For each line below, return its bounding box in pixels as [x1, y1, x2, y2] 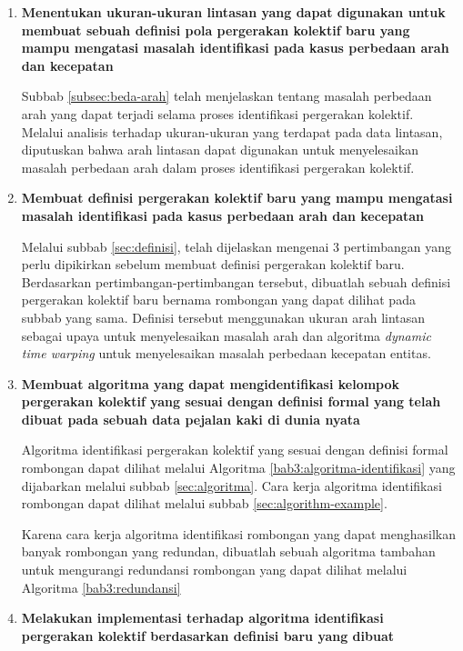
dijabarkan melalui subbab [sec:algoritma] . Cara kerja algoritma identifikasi [21, 476, 442, 495]
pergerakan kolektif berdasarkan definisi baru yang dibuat [21, 626, 395, 645]
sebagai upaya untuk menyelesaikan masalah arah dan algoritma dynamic [21, 325, 431, 345]
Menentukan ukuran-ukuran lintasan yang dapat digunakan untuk [21, 3, 446, 21]
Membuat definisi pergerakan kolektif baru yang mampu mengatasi [21, 188, 453, 207]
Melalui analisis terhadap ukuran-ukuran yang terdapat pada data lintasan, [21, 122, 443, 141]
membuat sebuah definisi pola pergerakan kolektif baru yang [21, 20, 410, 39]
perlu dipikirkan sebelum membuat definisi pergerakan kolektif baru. [21, 255, 405, 274]
